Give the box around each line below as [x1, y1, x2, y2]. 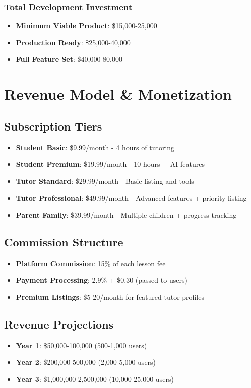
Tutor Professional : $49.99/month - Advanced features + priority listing [16, 192, 247, 203]
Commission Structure [4, 234, 123, 249]
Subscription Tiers [4, 118, 102, 134]
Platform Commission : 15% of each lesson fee [16, 257, 166, 268]
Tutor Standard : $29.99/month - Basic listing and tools [16, 175, 194, 186]
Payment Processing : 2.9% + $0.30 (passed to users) [16, 275, 187, 285]
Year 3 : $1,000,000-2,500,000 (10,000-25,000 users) [16, 373, 174, 384]
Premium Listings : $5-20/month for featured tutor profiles [16, 291, 204, 302]
